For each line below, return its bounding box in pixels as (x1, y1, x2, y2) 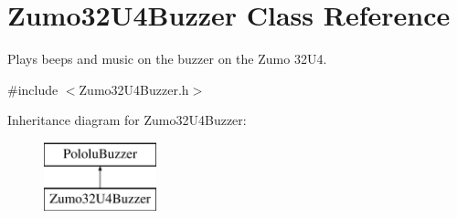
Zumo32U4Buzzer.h (79, 79, 189, 99)
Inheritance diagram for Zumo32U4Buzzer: (7, 110, 247, 130)
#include (7, 79, 58, 99)
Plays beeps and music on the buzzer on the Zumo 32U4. (7, 49, 327, 68)
